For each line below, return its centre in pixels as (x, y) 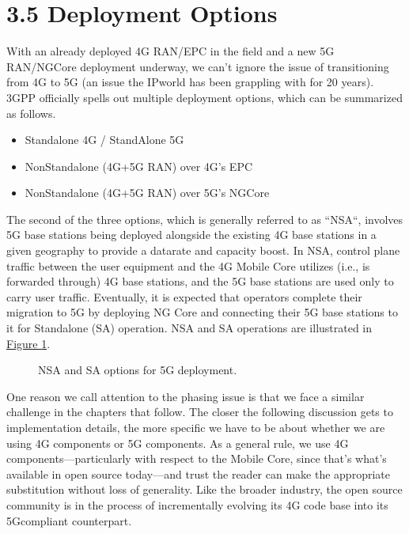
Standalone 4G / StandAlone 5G (104, 140)
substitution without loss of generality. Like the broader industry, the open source (204, 489)
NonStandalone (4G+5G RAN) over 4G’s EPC (139, 166)
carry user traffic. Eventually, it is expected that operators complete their (184, 296)
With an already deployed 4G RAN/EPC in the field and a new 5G (170, 51)
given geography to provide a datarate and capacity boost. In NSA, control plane (203, 250)
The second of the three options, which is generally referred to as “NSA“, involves (205, 219)
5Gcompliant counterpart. (69, 520)
